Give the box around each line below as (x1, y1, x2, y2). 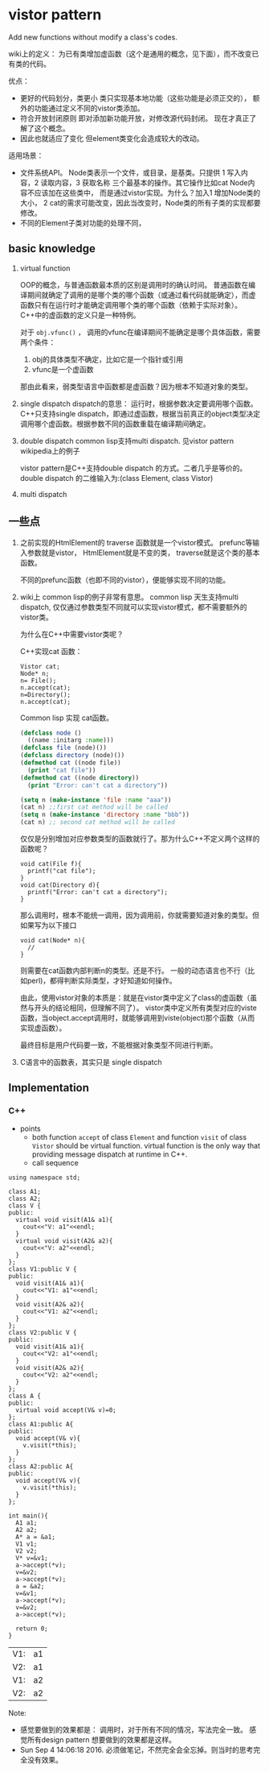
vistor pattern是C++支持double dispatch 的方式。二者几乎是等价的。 (19, 463, 247, 473)
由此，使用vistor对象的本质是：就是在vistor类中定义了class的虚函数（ (19, 993, 251, 1003)
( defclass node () (19, 729, 82, 737)
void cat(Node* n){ (19, 937, 86, 945)
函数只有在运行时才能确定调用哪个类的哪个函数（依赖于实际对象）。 (19, 300, 243, 309)
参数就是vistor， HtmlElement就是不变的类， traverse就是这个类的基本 (26, 548, 260, 557)
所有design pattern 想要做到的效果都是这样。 (26, 1734, 177, 1745)
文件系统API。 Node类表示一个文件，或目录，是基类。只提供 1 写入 (19, 168, 242, 177)
